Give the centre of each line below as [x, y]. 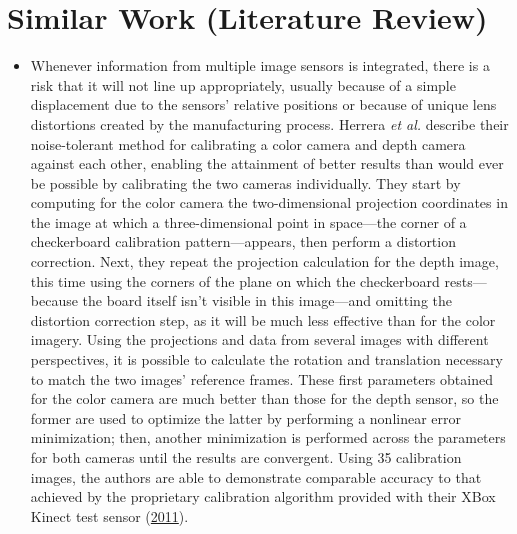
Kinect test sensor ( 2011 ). [109, 515]
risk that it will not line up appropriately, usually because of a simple [243, 84]
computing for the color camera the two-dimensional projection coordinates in [269, 202]
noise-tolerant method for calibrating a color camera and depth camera [248, 143]
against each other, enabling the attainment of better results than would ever [267, 163]
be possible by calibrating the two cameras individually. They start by [245, 182]
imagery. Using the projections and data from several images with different [259, 339]
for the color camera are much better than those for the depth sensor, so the [264, 398]
